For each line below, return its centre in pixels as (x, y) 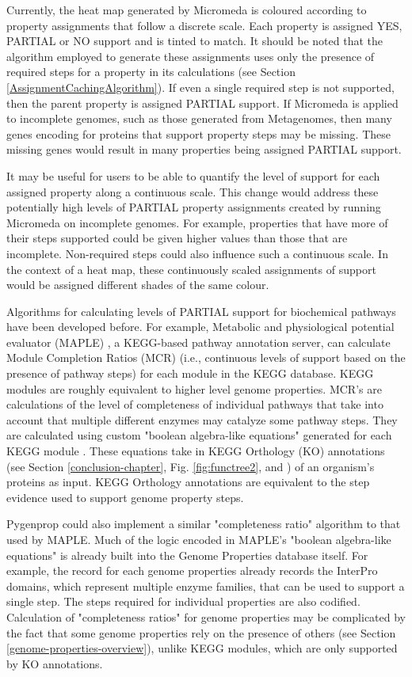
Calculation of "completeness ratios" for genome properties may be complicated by (206, 616)
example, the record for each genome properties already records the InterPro (192, 571)
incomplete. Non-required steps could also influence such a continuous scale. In (197, 253)
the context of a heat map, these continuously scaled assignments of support (191, 269)
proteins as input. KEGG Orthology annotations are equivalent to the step (188, 482)
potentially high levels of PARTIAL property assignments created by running (194, 207)
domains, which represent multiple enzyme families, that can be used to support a (206, 586)
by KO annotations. (55, 663)
